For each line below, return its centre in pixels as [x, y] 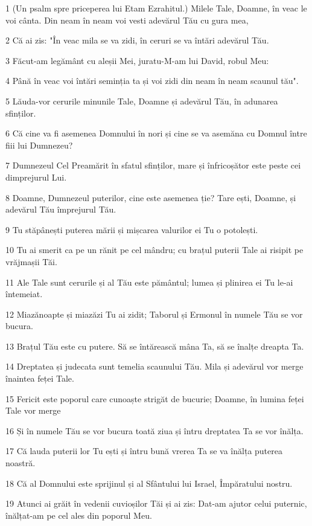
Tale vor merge [33, 410]
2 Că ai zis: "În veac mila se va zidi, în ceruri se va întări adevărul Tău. [137, 40]
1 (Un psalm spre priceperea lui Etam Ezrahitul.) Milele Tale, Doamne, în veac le [156, 8]
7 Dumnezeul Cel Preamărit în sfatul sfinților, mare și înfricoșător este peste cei [153, 165]
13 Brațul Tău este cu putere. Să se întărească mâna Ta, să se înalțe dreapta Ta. [155, 346]
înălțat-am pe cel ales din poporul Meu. [79, 515]
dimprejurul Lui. [36, 177]
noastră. [21, 463]
